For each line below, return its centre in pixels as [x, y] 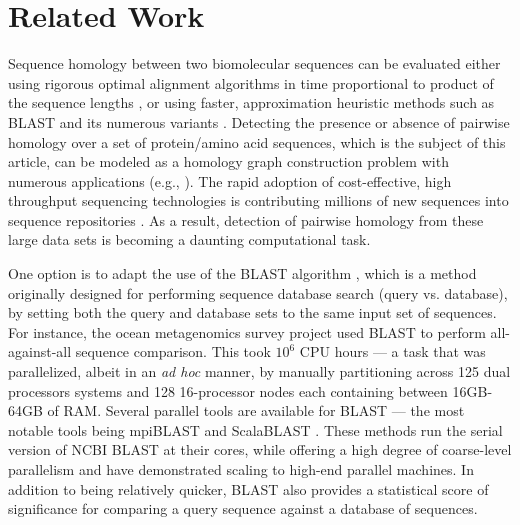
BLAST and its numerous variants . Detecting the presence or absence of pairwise [259, 121]
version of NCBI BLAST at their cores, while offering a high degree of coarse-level [260, 449]
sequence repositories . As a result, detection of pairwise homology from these [246, 219]
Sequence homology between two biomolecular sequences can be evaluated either [254, 63]
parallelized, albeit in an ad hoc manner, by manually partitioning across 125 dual [259, 371]
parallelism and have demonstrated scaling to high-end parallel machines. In [241, 469]
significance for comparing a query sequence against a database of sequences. [243, 508]
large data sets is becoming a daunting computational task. [189, 239]
